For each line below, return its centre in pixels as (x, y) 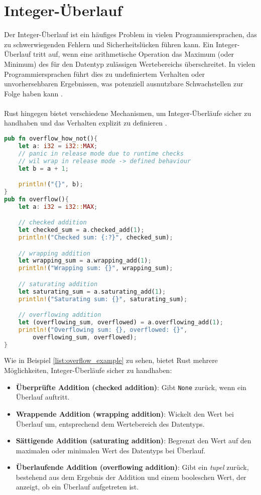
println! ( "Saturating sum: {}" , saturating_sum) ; (103, 299)
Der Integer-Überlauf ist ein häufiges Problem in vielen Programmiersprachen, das (130, 34)
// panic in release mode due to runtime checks (101, 153)
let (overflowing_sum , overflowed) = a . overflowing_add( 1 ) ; (121, 322)
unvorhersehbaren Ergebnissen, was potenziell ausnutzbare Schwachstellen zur (124, 84)
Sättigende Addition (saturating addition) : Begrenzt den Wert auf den (134, 441)
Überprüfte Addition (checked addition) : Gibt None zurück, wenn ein (131, 387)
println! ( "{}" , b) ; (51, 184)
